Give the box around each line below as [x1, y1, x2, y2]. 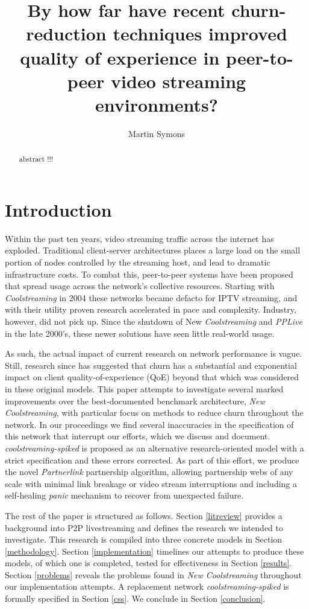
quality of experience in [20, 45, 220, 69]
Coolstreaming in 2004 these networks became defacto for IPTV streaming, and [5, 291, 298, 304]
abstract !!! [19, 154, 54, 164]
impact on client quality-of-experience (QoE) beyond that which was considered [5, 371, 299, 383]
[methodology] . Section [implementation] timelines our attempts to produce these [5, 544, 304, 557]
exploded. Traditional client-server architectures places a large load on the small [5, 244, 301, 257]
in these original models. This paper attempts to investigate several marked [5, 382, 284, 395]
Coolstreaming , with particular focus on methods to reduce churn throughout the [5, 406, 304, 419]
